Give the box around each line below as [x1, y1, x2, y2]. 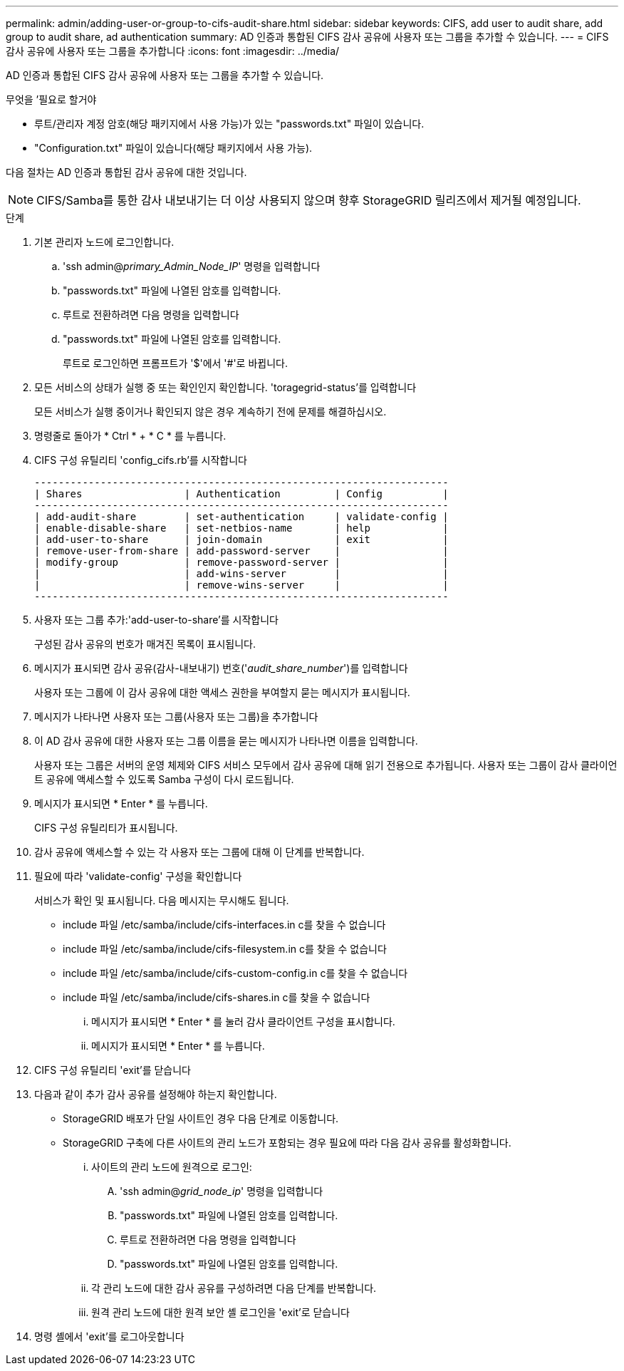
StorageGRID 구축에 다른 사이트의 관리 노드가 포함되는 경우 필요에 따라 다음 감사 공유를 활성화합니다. [63, 1137, 511, 1149]
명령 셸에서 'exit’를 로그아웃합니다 [34, 1330, 184, 1342]
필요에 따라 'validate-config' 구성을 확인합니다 [34, 870, 242, 882]
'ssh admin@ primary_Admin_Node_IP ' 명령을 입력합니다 [63, 260, 321, 272]
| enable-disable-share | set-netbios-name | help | [34, 522, 449, 534]
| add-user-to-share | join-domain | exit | [34, 534, 449, 545]
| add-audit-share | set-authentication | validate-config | [34, 511, 449, 522]
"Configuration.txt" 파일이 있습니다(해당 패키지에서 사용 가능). [34, 142, 313, 154]
